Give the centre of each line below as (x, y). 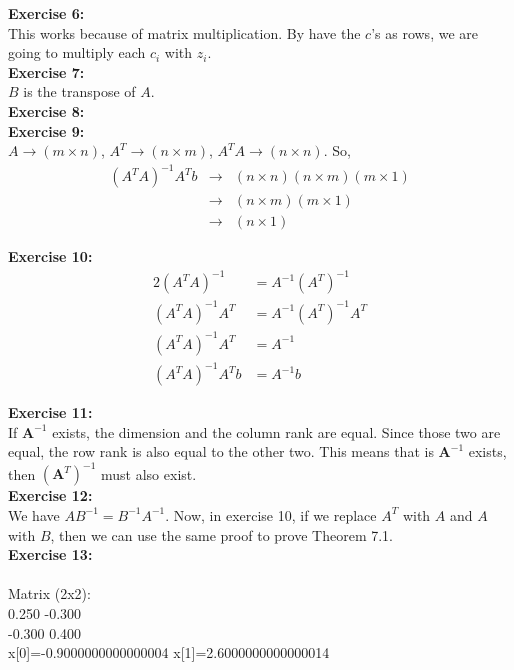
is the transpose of (79, 91)
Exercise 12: (50, 495)
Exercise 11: (50, 412)
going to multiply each (77, 52)
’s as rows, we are (424, 32)
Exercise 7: (46, 71)
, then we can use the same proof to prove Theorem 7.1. (221, 534)
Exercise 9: (46, 130)
